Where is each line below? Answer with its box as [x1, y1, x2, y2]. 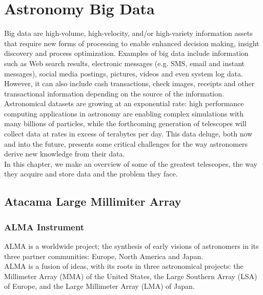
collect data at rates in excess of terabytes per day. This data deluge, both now [4, 128, 253, 139]
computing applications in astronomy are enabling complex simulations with [4, 108, 244, 119]
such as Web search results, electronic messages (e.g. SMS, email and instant [4, 57, 245, 68]
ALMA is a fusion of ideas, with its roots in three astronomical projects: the [4, 261, 244, 271]
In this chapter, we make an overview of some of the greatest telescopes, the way [4, 158, 257, 169]
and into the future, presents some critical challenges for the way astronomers [4, 138, 248, 149]
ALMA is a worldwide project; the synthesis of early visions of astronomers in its [4, 241, 259, 251]
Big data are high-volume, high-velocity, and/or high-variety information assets [4, 28, 253, 38]
